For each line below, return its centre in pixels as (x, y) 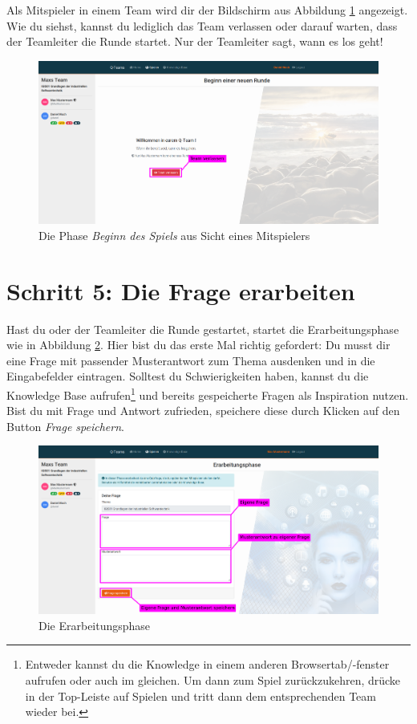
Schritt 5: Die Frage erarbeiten (181, 290)
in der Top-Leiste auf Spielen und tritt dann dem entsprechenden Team (201, 696)
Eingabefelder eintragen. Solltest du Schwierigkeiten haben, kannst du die (188, 376)
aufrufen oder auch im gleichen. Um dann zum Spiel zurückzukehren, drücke (213, 679)
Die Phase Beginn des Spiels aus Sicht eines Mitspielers (174, 235)
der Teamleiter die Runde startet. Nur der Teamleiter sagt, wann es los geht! (195, 41)
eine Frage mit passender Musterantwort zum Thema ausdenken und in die (191, 360)
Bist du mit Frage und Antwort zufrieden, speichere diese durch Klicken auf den (203, 411)
